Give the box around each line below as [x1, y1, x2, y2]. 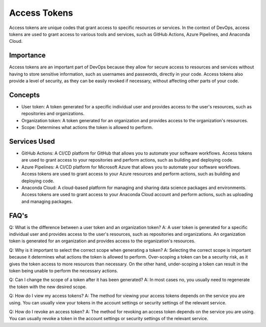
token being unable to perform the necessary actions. [9, 267, 118, 273]
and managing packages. [21, 198, 73, 204]
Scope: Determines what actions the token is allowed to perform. [21, 125, 153, 131]
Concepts [9, 91, 40, 99]
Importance [9, 51, 46, 60]
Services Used [9, 137, 55, 145]
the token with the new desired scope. [9, 284, 87, 290]
